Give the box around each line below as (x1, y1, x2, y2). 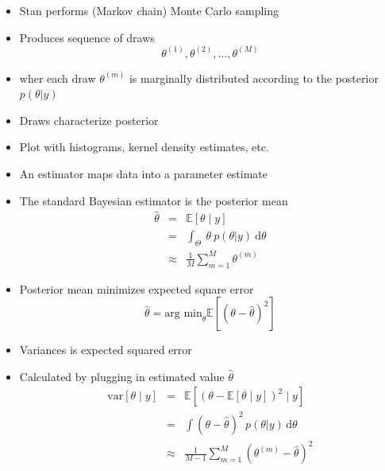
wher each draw (19, 69, 96, 86)
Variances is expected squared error (19, 341, 192, 358)
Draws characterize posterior (19, 111, 159, 128)
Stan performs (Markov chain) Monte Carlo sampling (19, 2, 279, 18)
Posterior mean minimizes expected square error (19, 280, 254, 297)
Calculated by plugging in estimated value (19, 368, 225, 384)
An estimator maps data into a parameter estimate (19, 165, 268, 181)
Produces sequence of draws (19, 29, 155, 45)
